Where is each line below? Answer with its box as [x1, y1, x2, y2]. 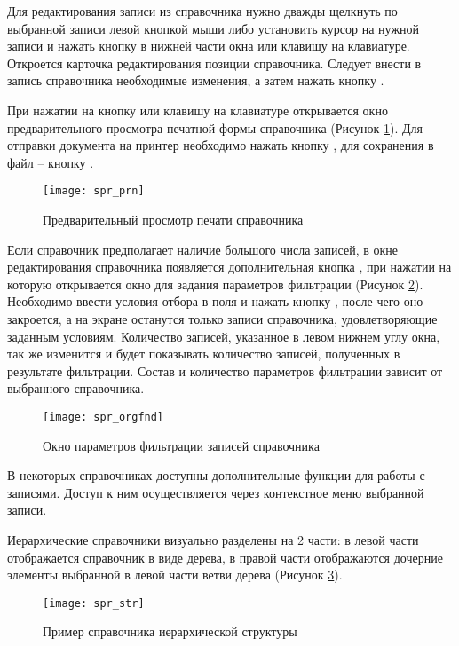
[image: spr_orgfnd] [43, 410, 164, 423]
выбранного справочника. [7, 379, 145, 398]
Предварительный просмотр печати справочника [43, 210, 304, 228]
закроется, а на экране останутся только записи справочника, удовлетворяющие [7, 309, 438, 327]
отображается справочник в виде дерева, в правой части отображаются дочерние [7, 548, 443, 566]
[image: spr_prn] [43, 185, 145, 198]
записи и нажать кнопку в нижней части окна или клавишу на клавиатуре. [7, 36, 410, 55]
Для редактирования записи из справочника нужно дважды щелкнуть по [7, 2, 398, 20]
